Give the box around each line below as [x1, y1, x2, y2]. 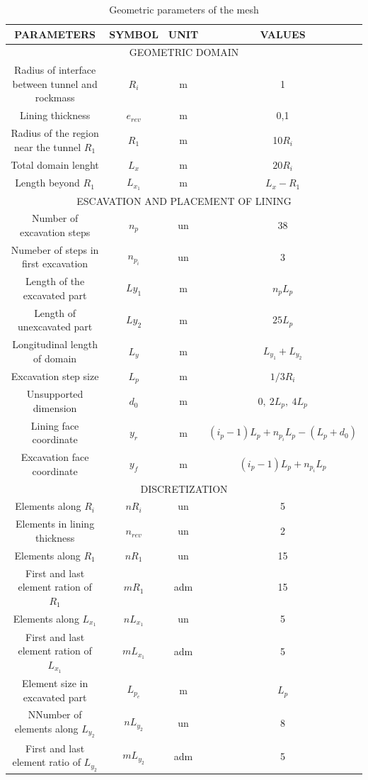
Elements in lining [16, 516, 95, 531]
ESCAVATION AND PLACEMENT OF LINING [76, 193, 292, 208]
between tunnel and [12, 76, 98, 91]
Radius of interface [14, 62, 96, 77]
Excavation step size [11, 369, 99, 383]
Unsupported [26, 386, 84, 401]
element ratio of [12, 754, 81, 769]
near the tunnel [14, 139, 81, 154]
